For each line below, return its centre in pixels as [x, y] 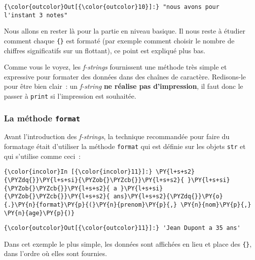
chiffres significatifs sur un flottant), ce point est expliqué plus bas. [105, 50]
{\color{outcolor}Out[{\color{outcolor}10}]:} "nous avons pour [112, 7]
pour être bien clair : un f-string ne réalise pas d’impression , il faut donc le [124, 86]
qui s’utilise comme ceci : [42, 156]
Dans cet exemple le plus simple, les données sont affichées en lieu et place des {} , [128, 243]
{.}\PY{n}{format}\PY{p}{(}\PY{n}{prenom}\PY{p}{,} [91, 204]
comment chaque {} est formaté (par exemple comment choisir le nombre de [119, 40]
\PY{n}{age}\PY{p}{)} [39, 213]
